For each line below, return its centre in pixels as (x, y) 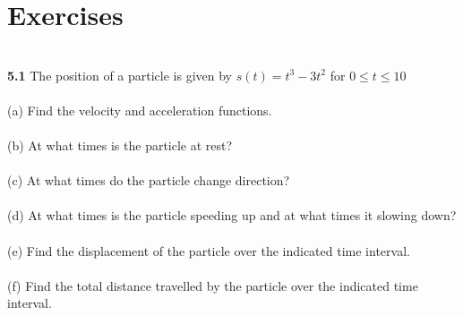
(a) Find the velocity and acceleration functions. (140, 110)
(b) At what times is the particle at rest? (120, 145)
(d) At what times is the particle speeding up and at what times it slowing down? (232, 215)
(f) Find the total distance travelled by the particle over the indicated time (213, 285)
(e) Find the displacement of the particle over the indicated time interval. (209, 250)
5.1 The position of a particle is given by (120, 75)
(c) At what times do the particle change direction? (149, 180)
